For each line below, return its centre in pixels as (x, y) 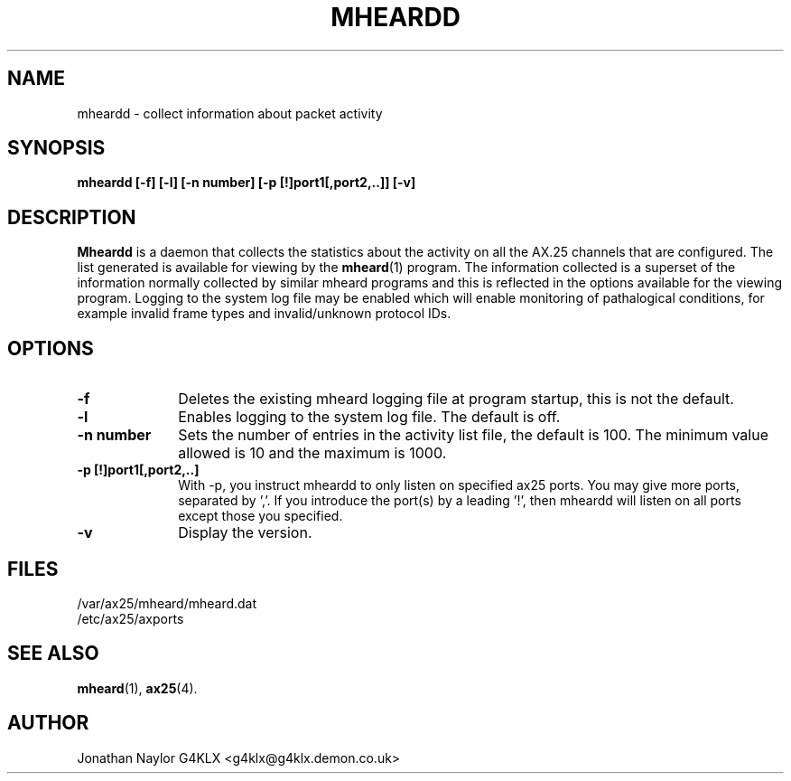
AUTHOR (48, 723)
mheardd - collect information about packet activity (230, 113)
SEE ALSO (53, 654)
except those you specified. (261, 516)
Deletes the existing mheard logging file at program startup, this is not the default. (456, 399)
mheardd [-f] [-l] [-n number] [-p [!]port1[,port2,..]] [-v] (247, 183)
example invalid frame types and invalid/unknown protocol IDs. (264, 314)
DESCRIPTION (72, 217)
